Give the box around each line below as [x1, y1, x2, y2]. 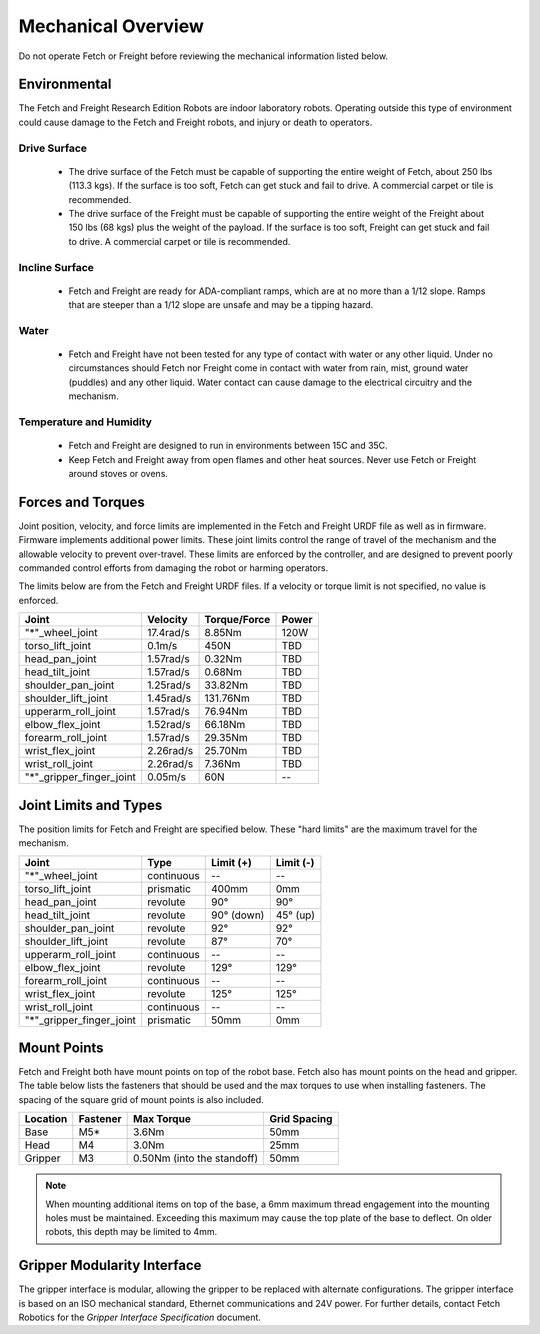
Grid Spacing [269, 1112, 333, 1126]
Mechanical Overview [18, 15, 205, 37]
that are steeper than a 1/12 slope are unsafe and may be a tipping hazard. [68, 299, 374, 311]
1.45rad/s [146, 691, 192, 705]
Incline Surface [18, 260, 95, 274]
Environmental [18, 76, 112, 93]
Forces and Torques [18, 493, 145, 510]
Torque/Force [204, 613, 271, 627]
